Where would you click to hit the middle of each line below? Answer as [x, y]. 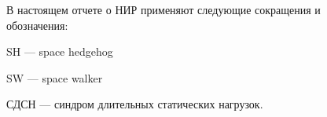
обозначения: [37, 25]
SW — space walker [55, 77]
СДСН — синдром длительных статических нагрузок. [135, 104]
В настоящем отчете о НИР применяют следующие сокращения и [163, 9]
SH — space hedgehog [60, 51]
